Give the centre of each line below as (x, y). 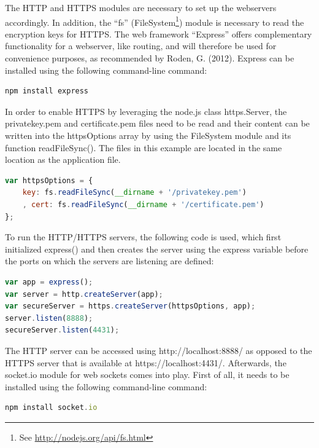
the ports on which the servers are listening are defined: (110, 261)
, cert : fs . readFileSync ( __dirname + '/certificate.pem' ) (143, 204)
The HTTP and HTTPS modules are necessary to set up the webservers (141, 7)
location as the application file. (63, 159)
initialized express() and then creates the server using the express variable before (157, 249)
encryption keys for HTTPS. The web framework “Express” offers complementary (159, 33)
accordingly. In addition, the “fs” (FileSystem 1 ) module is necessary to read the (155, 21)
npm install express (47, 91)
